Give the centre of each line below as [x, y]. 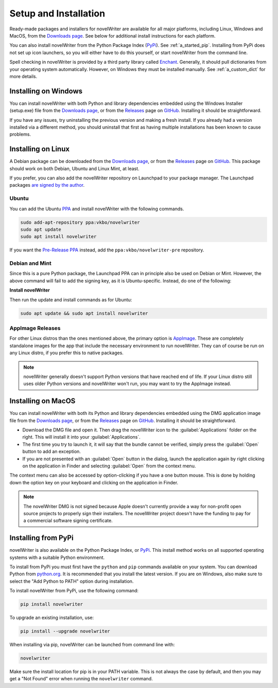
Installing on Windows [46, 91]
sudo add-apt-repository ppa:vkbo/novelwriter [80, 222]
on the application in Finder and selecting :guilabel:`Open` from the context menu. [109, 466]
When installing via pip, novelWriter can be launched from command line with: [92, 645]
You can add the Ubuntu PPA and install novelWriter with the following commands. [97, 209]
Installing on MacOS [42, 401]
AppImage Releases [35, 328]
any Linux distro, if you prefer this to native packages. [66, 353]
